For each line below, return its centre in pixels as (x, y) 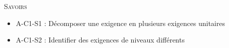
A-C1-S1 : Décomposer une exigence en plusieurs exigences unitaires (120, 23)
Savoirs (16, 6)
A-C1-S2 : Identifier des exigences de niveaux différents (100, 40)
